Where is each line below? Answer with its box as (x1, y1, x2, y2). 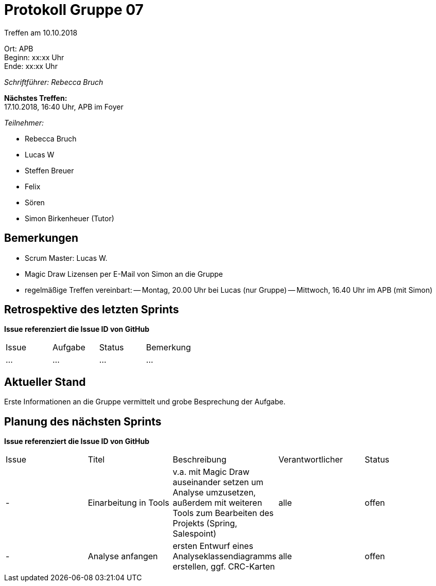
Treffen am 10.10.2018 (4, 28, 78, 37)
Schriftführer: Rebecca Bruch (4, 77, 103, 86)
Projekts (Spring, (172, 518, 237, 529)
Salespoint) (172, 528, 217, 539)
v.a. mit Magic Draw (172, 467, 250, 477)
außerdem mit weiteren (172, 498, 263, 508)
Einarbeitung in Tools (88, 498, 169, 508)
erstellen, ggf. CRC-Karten (172, 561, 275, 572)
